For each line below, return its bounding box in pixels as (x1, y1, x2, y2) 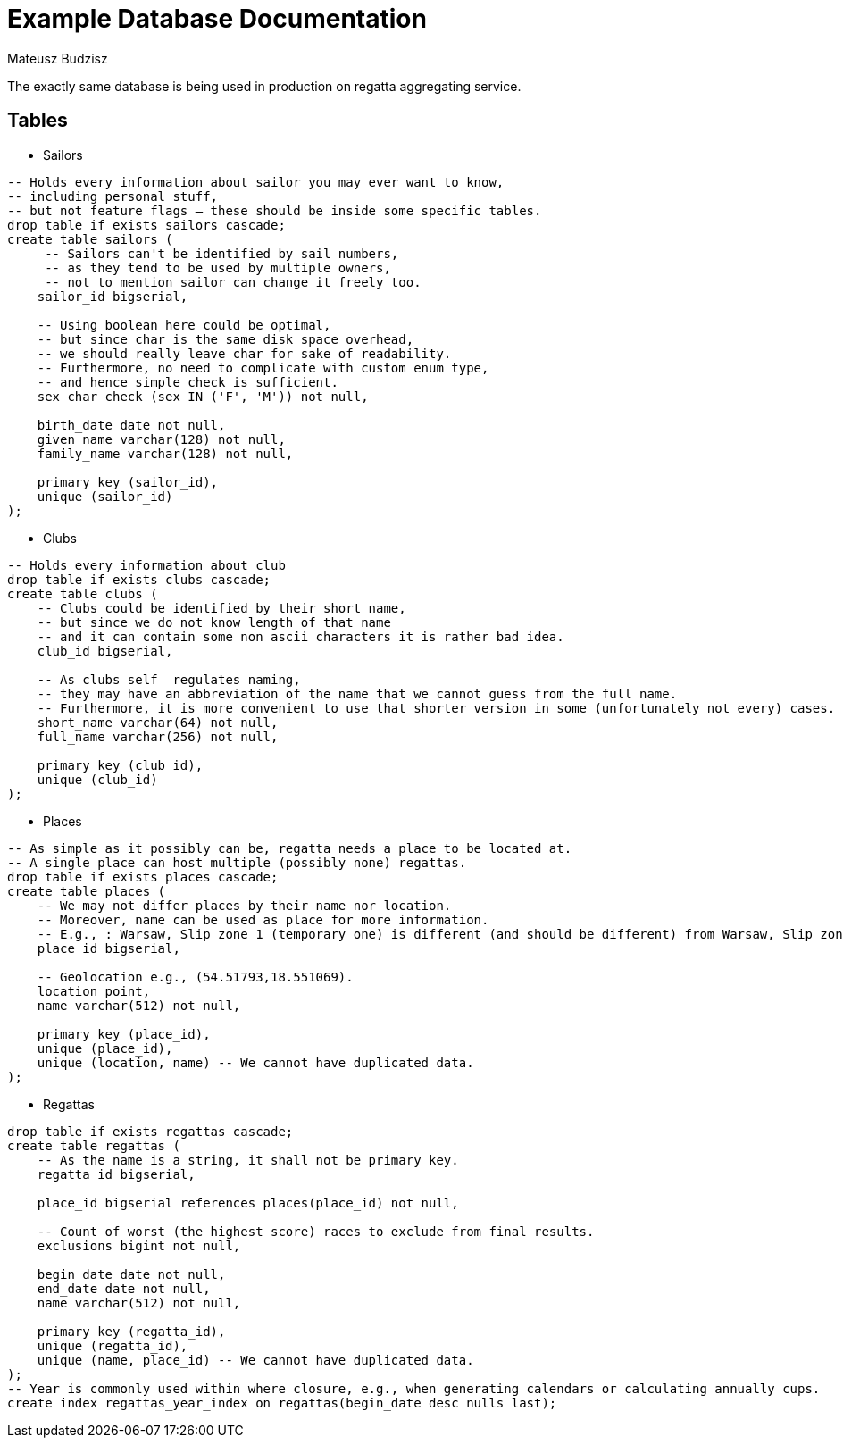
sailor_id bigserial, (37, 288, 188, 304)
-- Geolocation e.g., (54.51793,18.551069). (37, 969, 354, 984)
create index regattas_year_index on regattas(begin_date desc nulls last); (7, 1395, 557, 1410)
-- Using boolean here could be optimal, (37, 317, 331, 332)
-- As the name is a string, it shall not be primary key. (37, 1152, 459, 1167)
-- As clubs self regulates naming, (37, 672, 301, 687)
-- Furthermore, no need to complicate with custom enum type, (37, 360, 489, 375)
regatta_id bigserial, (37, 1166, 196, 1182)
